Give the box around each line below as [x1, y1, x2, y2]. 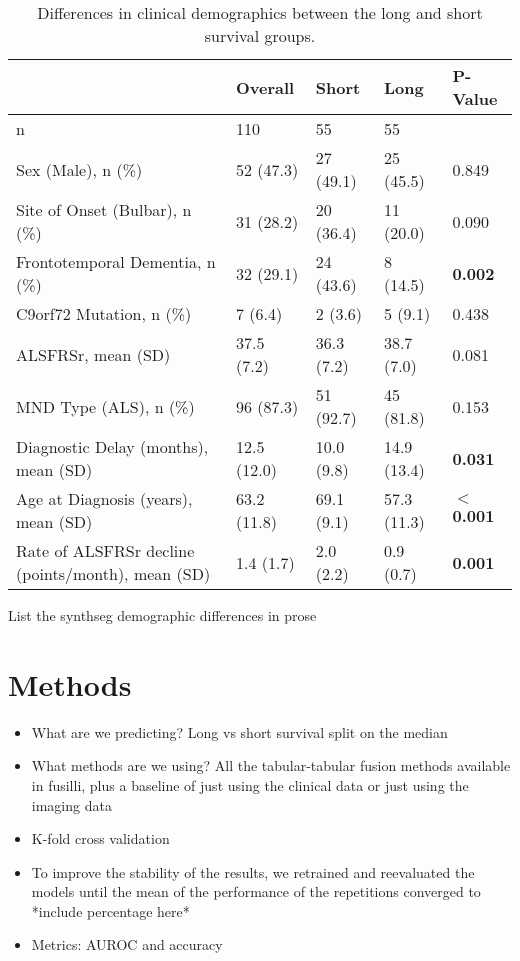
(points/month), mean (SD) [16, 562, 211, 585]
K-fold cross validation [31, 828, 170, 849]
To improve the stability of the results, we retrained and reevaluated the [31, 861, 475, 882]
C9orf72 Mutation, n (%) [16, 302, 192, 325]
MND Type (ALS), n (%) [16, 394, 195, 418]
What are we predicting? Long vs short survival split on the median [31, 721, 448, 742]
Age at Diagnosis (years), [16, 487, 193, 510]
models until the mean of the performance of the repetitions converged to [31, 881, 481, 902]
